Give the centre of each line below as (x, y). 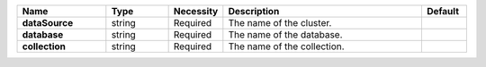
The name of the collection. (287, 46)
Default (442, 11)
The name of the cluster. (280, 23)
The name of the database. (285, 34)
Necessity (196, 11)
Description (254, 11)
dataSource (48, 23)
